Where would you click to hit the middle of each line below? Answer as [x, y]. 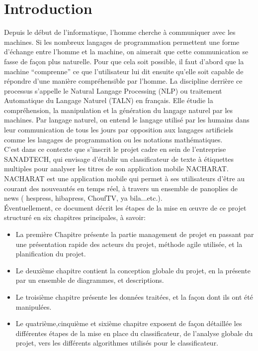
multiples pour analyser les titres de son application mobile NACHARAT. [116, 169]
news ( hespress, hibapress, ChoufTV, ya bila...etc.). [83, 198]
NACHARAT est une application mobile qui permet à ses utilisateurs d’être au [125, 178]
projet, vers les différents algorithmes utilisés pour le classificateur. [117, 343]
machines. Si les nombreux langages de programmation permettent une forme [122, 42]
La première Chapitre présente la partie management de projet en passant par [135, 234]
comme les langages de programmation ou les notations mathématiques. [113, 139]
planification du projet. [51, 254]
